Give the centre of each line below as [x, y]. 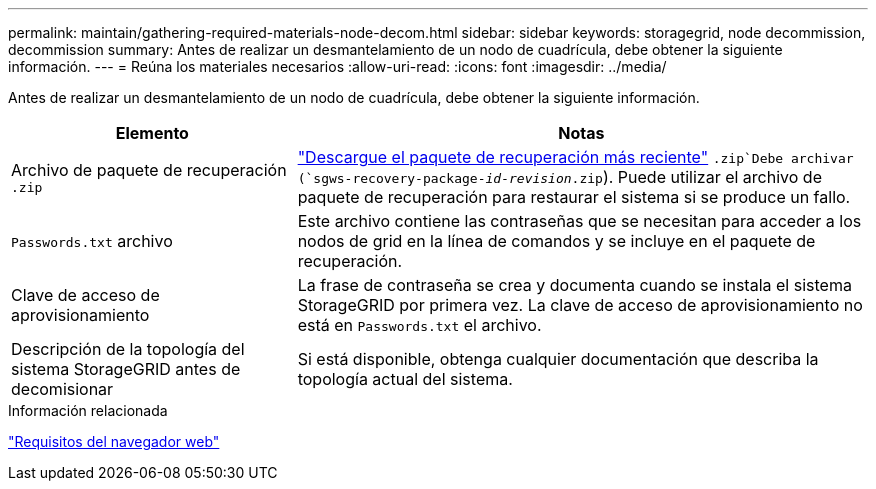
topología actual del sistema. [405, 379]
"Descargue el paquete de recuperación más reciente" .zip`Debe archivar [575, 157]
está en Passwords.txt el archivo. [419, 325]
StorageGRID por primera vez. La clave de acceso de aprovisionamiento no [580, 305]
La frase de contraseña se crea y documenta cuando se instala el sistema [574, 285]
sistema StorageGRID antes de [126, 369]
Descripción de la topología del [128, 349]
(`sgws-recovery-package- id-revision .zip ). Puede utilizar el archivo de [559, 177]
